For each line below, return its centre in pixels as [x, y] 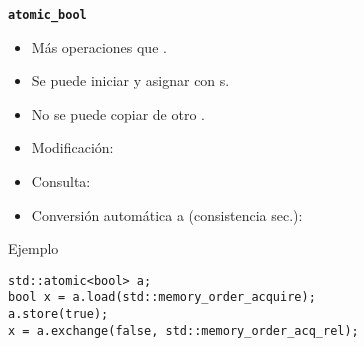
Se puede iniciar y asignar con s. [130, 80]
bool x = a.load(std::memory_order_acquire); [162, 297]
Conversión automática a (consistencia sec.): [167, 214]
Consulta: [61, 181]
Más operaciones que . [99, 46]
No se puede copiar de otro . [118, 113]
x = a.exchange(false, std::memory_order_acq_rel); [183, 330]
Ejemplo [33, 248]
